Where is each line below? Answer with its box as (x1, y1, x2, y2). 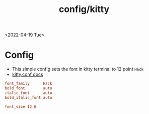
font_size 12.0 (5, 104, 37, 109)
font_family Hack (5, 81, 52, 86)
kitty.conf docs (12, 71, 43, 77)
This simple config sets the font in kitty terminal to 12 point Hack (12, 66, 144, 72)
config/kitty (58, 4, 110, 15)
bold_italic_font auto (5, 95, 52, 100)
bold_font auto (5, 86, 52, 91)
